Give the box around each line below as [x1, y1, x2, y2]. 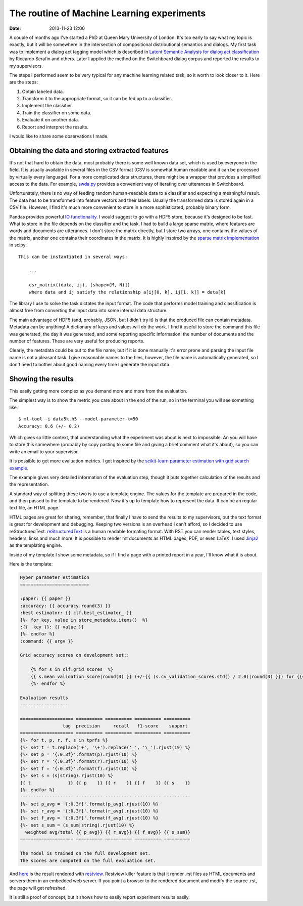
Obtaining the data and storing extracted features [9, 146, 169, 155]
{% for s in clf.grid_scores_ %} [30, 667, 114, 672]
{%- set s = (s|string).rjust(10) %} [20, 773, 114, 779]
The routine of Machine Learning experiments [9, 8, 206, 19]
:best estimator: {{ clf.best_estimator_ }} [20, 610, 132, 616]
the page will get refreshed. [9, 885, 67, 891]
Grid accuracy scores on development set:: [20, 653, 130, 658]
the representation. [9, 481, 49, 488]
